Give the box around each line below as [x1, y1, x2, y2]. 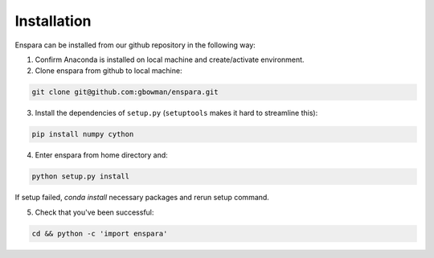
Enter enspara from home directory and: [35, 150, 168, 160]
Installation [14, 12, 92, 30]
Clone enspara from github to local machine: [35, 66, 182, 76]
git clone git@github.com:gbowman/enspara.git [31, 88, 219, 96]
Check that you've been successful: [35, 207, 154, 217]
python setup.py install [31, 172, 130, 181]
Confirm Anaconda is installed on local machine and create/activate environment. [35, 55, 305, 64]
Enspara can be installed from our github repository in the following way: [14, 40, 256, 50]
